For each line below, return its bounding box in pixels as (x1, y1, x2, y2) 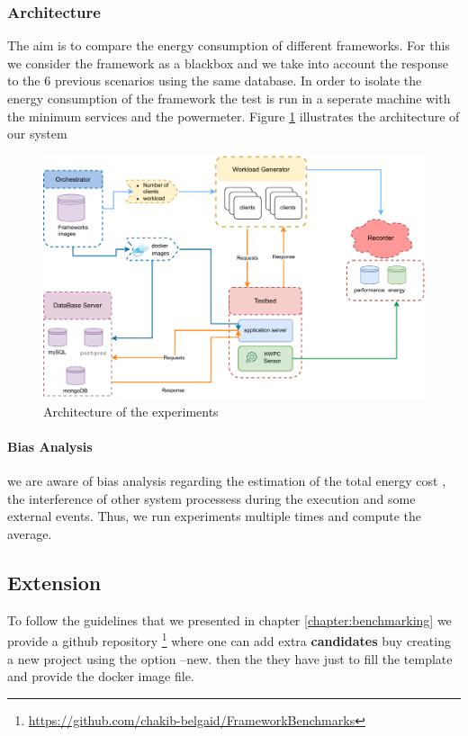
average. (7, 524, 52, 543)
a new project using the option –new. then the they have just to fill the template (7, 649, 453, 668)
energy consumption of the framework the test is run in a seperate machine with (7, 89, 451, 107)
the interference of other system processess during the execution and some (7, 489, 416, 507)
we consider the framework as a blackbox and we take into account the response (7, 53, 449, 72)
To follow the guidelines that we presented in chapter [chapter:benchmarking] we (7, 610, 452, 629)
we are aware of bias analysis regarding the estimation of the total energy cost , (7, 471, 446, 490)
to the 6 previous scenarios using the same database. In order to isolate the (7, 71, 422, 90)
